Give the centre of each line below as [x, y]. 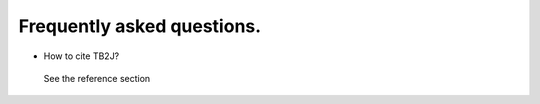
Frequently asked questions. [140, 26]
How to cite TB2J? [81, 56]
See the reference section [97, 78]
